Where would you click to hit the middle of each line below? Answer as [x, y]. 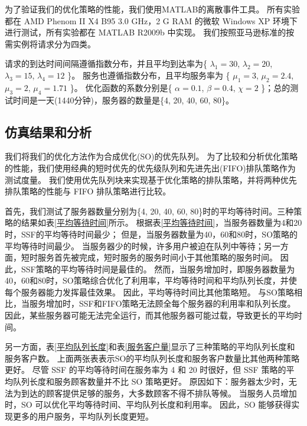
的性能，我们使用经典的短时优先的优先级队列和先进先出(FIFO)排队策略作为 [150, 168]
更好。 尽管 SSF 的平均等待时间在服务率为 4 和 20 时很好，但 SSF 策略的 [146, 370]
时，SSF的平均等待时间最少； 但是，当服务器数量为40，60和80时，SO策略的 [151, 234]
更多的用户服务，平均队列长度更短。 [83, 416]
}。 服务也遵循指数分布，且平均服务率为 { [149, 75]
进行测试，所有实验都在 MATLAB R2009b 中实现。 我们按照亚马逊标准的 [146, 32]
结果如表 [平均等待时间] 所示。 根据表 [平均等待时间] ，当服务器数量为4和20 [161, 222]
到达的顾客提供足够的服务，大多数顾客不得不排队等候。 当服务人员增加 [159, 393]
